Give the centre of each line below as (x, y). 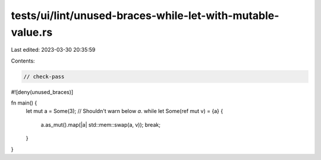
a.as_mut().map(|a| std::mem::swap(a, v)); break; (100, 124)
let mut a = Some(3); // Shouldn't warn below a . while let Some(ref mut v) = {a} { (124, 111)
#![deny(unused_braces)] (42, 92)
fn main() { (24, 103)
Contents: (23, 61)
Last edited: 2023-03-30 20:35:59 (53, 50)
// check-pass (44, 76)
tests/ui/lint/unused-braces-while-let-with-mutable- (145, 15)
